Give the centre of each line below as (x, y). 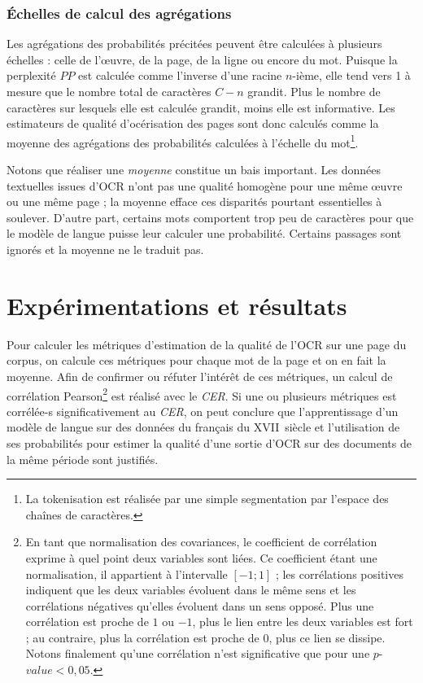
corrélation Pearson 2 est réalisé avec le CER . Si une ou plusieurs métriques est (202, 394)
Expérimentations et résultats (177, 305)
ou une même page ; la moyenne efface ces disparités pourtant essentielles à (194, 201)
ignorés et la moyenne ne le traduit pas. (105, 249)
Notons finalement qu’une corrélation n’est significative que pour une (198, 653)
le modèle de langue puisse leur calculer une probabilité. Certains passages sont (204, 233)
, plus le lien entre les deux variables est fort (303, 622)
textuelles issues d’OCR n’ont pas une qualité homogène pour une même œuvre (205, 185)
